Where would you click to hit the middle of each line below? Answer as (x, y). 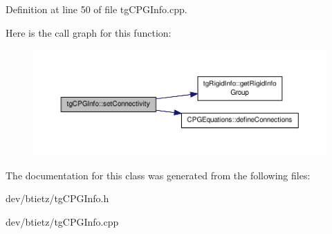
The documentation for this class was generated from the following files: (158, 175)
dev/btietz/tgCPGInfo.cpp (62, 221)
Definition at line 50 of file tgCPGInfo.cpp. (96, 9)
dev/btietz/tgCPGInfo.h (57, 198)
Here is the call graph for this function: (89, 32)
